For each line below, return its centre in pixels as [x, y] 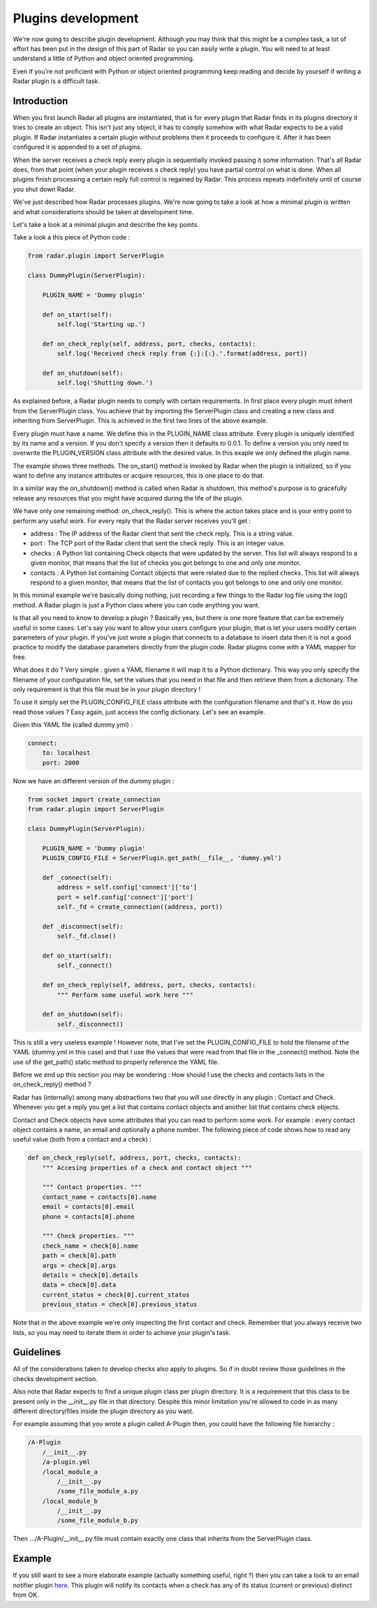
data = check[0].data [79, 1285]
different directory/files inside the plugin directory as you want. [103, 1411]
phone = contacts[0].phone [89, 1216]
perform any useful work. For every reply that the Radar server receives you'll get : [132, 521]
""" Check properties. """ [89, 1236]
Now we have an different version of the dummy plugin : [94, 781]
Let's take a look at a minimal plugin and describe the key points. [106, 224]
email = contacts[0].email [89, 1207]
